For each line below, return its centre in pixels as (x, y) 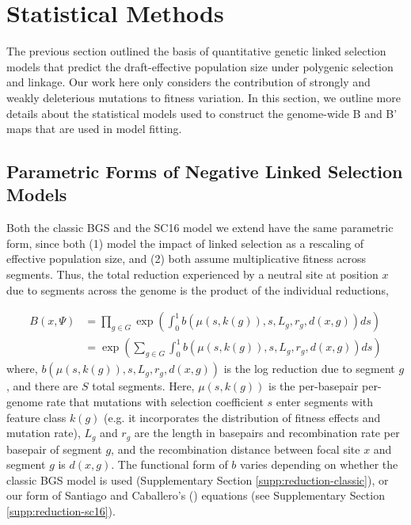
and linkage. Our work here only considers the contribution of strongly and (188, 82)
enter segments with (325, 401)
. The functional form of (169, 464)
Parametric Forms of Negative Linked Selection (205, 171)
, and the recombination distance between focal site (236, 449)
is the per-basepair (314, 386)
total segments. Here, (143, 386)
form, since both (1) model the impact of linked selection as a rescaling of (185, 243)
